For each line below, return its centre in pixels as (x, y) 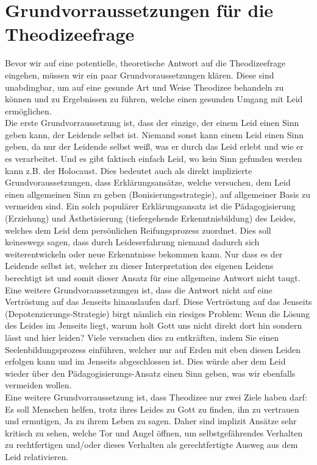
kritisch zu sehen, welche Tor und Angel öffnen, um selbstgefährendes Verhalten (154, 432)
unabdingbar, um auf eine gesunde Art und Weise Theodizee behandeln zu (144, 87)
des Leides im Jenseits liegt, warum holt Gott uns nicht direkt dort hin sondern (154, 325)
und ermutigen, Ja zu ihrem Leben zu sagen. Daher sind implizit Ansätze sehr (151, 421)
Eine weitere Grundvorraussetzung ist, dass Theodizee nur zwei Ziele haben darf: (156, 397)
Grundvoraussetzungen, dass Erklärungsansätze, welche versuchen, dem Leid (148, 182)
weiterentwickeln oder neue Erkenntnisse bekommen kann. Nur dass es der (144, 253)
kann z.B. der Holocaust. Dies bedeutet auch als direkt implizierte (129, 170)
